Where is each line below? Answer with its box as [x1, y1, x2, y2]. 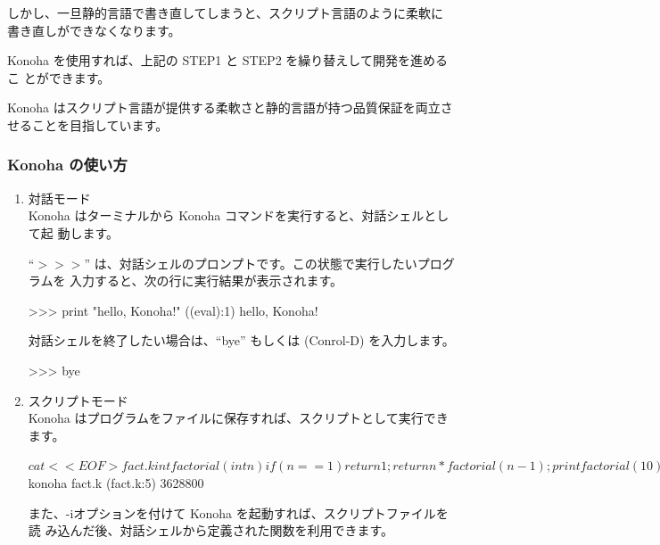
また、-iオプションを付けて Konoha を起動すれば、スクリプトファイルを [28, 503, 449, 522]
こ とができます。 [7, 68, 111, 87]
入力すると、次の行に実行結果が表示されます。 [70, 271, 343, 290]
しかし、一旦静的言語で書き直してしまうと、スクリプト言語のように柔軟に [7, 4, 444, 21]
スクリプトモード [28, 391, 128, 409]
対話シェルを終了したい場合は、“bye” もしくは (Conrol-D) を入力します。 [28, 331, 455, 350]
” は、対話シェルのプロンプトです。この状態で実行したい [84, 253, 417, 272]
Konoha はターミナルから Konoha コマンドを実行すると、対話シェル [28, 206, 425, 225]
